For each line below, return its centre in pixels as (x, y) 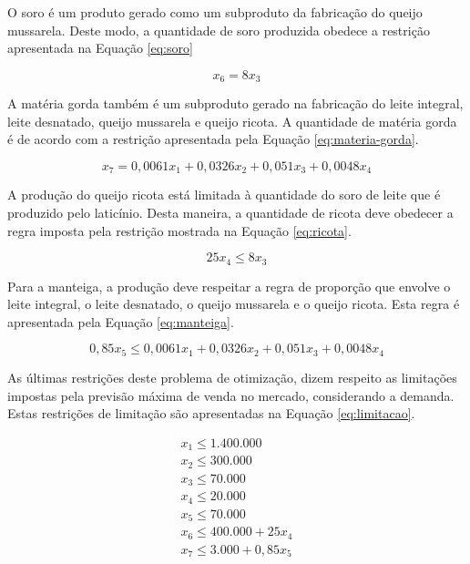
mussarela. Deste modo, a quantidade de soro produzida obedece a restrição (219, 30)
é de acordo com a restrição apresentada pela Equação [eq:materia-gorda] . (213, 139)
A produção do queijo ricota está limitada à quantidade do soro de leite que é (224, 195)
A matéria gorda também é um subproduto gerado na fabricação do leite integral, (235, 103)
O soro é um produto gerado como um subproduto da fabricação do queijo (215, 12)
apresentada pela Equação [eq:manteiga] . (121, 321)
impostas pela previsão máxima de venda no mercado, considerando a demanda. (231, 395)
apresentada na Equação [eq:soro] (100, 48)
